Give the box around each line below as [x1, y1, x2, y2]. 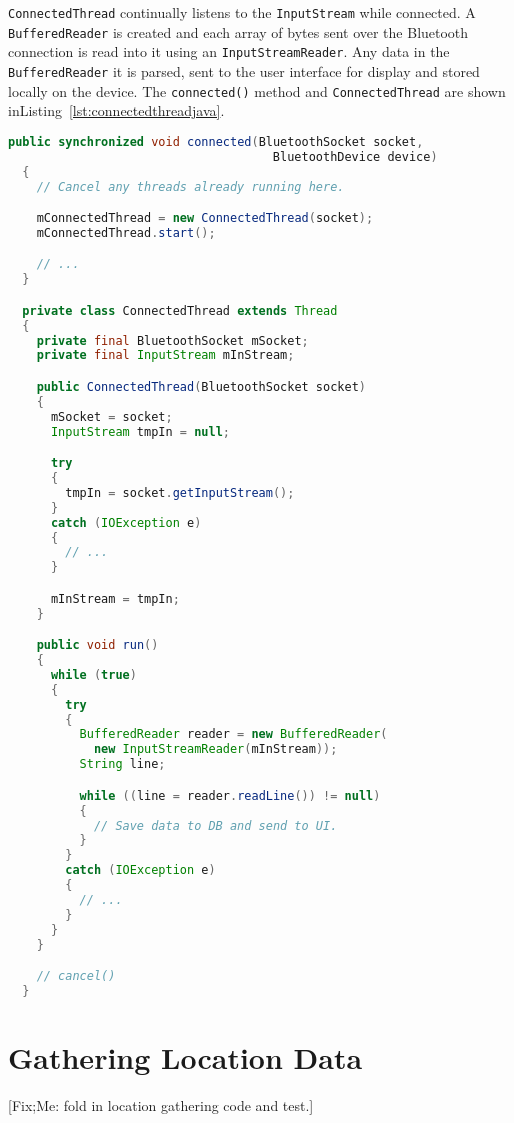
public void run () [36, 638, 159, 653]
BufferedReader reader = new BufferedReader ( [79, 727, 388, 742]
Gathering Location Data [8, 1036, 363, 1077]
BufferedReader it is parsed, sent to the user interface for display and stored [8, 60, 480, 81]
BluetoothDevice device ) [272, 149, 438, 164]
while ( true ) [50, 667, 137, 682]
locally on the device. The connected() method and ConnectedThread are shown [8, 80, 506, 101]
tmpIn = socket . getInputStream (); [65, 485, 295, 500]
